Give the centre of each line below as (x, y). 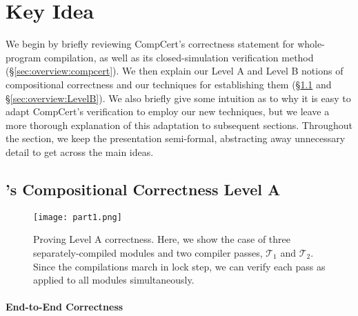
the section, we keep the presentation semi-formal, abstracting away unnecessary (176, 138)
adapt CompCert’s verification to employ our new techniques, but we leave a (168, 111)
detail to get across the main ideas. (80, 151)
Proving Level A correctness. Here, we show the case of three (162, 239)
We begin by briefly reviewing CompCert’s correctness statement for (150, 44)
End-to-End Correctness (64, 307)
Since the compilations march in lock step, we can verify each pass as (179, 266)
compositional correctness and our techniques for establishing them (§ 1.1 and (169, 84)
